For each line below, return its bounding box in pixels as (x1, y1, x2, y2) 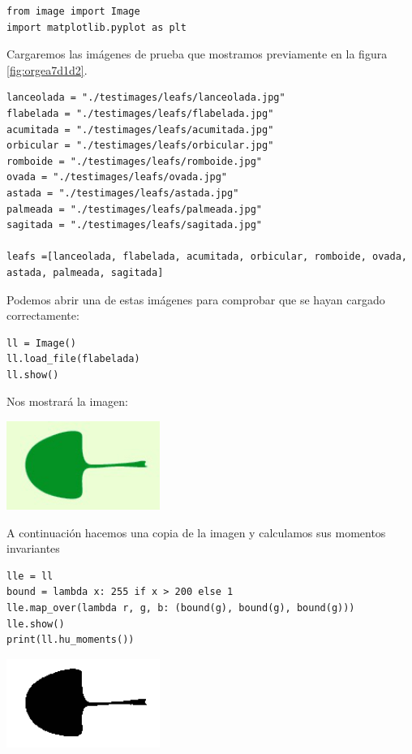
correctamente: (6, 307, 79, 324)
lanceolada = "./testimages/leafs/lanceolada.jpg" (6, 92, 285, 104)
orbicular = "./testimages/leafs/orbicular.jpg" (6, 140, 274, 152)
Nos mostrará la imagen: (6, 393, 128, 410)
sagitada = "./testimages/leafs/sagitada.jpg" (6, 219, 262, 231)
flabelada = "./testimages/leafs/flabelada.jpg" (6, 107, 274, 119)
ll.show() (6, 368, 59, 381)
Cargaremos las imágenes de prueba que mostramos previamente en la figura (6, 45, 388, 62)
